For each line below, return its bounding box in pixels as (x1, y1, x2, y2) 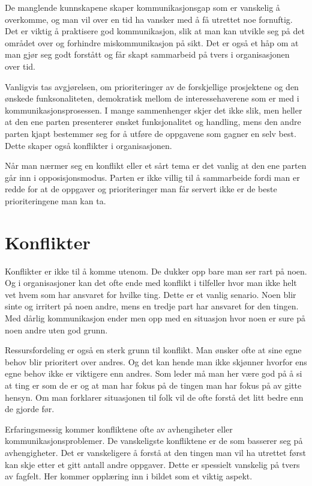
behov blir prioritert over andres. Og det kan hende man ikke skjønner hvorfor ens (5, 355, 307, 368)
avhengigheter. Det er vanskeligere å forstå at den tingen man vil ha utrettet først (5, 446, 306, 458)
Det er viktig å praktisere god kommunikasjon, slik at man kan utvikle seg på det (5, 25, 305, 37)
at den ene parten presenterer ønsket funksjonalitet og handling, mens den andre (5, 115, 301, 128)
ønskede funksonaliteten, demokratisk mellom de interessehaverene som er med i (5, 92, 299, 105)
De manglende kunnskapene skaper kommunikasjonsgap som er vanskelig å (5, 1, 280, 13)
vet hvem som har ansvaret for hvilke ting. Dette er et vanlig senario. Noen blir (5, 288, 296, 300)
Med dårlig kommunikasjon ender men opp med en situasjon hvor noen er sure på (5, 312, 306, 324)
